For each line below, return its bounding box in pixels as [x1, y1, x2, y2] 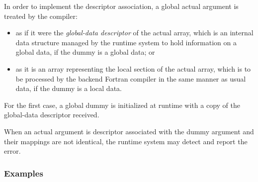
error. [4, 146, 21, 156]
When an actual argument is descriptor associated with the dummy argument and [4, 126, 254, 136]
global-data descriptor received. [4, 109, 99, 120]
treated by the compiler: [4, 10, 78, 21]
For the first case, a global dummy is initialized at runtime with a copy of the [4, 99, 240, 110]
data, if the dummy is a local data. [15, 83, 122, 93]
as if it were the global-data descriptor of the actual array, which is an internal [15, 27, 254, 38]
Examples [4, 167, 43, 179]
